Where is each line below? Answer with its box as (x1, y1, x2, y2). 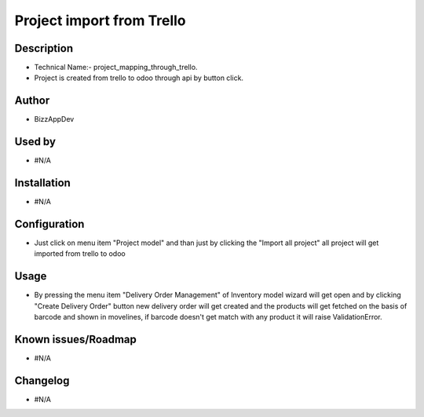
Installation (14, 177, 71, 190)
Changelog (14, 374, 70, 387)
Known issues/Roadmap (14, 332, 137, 346)
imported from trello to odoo (34, 249, 126, 258)
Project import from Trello (14, 12, 186, 29)
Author (14, 94, 50, 108)
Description (14, 42, 74, 55)
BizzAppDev (34, 115, 75, 124)
